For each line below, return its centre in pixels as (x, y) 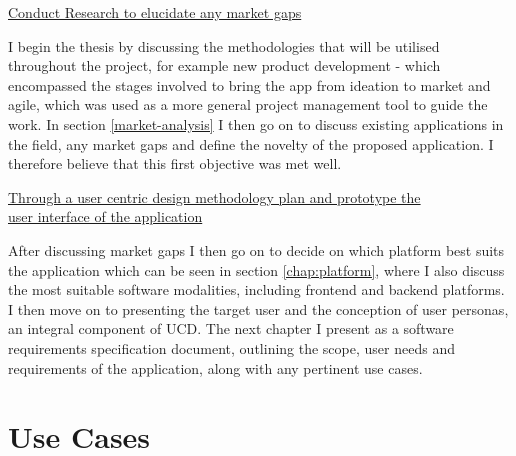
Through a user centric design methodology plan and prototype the (214, 196)
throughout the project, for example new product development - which (224, 65)
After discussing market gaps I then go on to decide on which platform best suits (256, 249)
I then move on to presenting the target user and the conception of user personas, (258, 308)
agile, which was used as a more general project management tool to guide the (248, 104)
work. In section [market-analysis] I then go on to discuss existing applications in (256, 123)
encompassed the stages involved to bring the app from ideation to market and (249, 84)
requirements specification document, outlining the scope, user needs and (231, 347)
